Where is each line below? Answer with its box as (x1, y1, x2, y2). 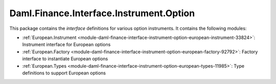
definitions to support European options (22, 70, 106, 76)
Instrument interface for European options (22, 41, 111, 48)
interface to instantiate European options (22, 56, 108, 62)
